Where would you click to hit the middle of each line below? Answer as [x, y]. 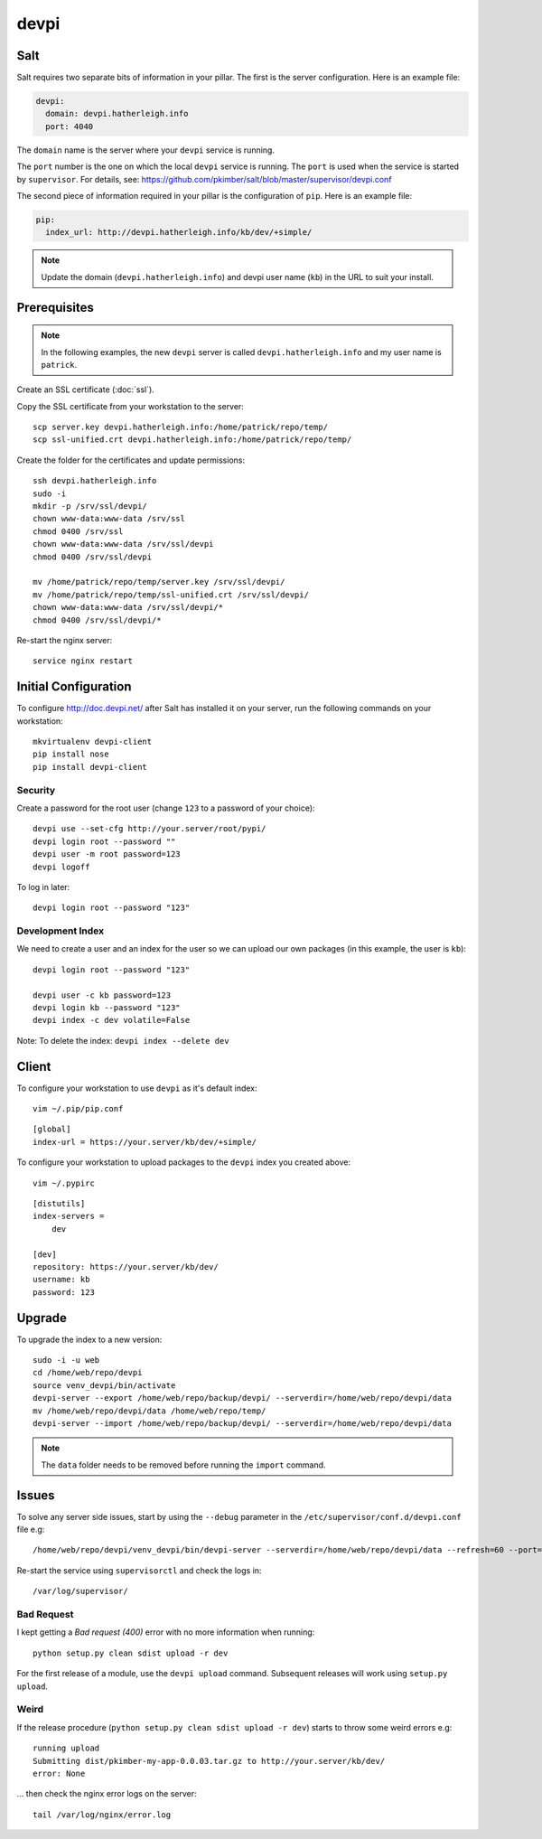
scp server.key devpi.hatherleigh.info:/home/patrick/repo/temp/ [181, 427]
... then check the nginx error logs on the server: [107, 1794]
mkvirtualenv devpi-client [93, 742]
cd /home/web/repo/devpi [88, 1373]
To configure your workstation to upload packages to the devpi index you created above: [184, 1162]
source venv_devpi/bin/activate [104, 1385]
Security [36, 790]
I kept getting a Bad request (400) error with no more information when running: [166, 1632]
